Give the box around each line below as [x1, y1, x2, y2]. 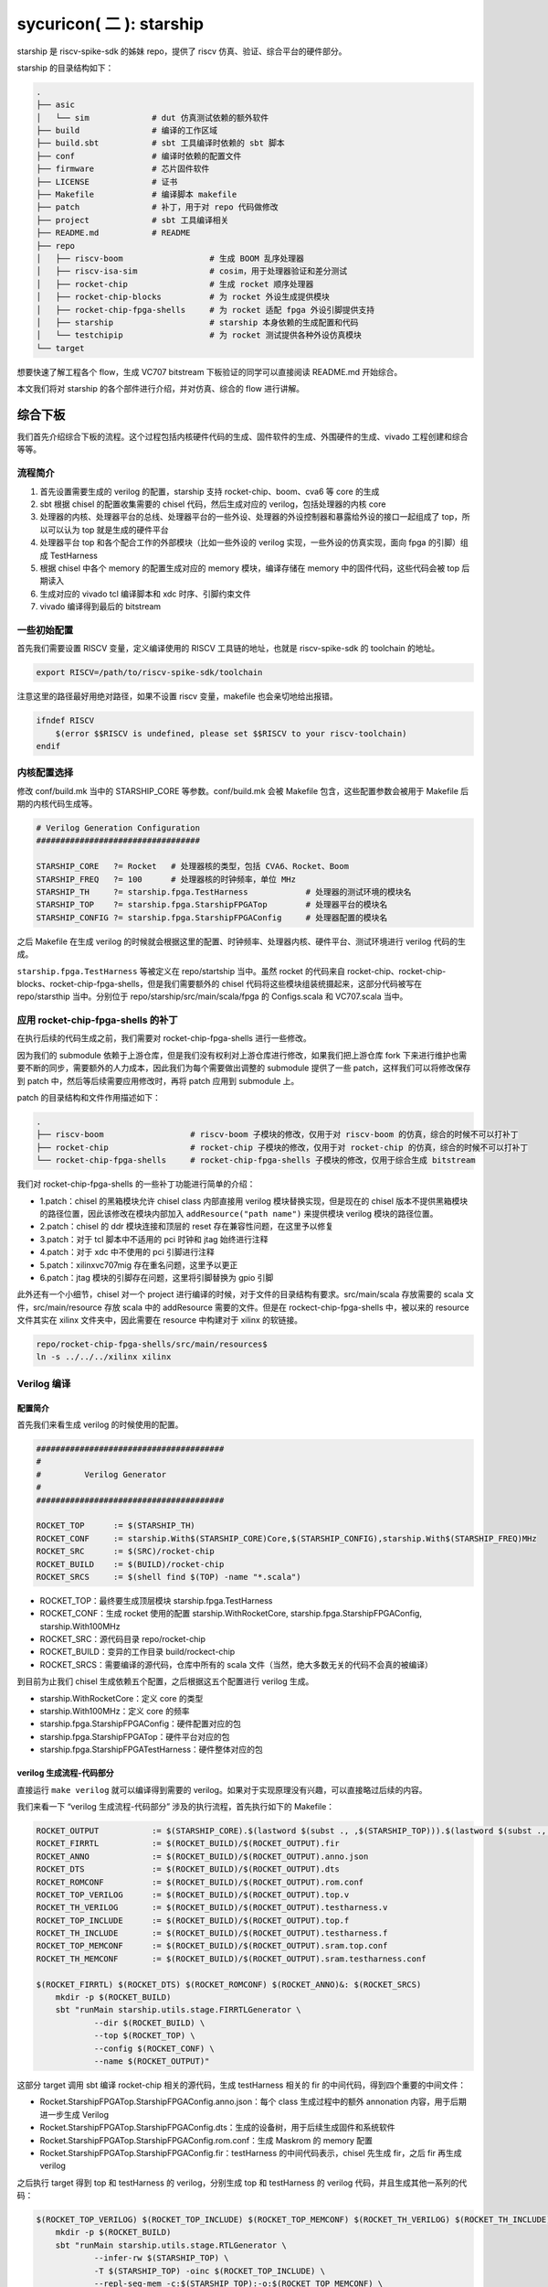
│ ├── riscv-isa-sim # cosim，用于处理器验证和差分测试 [36, 266, 348, 276]
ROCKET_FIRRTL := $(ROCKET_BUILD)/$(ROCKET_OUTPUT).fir [36, 1839, 340, 1849]
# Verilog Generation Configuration [36, 823, 201, 833]
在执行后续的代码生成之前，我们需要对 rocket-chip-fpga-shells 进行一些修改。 [16, 1033, 311, 1044]
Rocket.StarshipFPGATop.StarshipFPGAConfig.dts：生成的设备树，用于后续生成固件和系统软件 [39, 2122, 396, 2133]
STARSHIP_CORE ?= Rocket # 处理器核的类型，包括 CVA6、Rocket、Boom [36, 861, 349, 872]
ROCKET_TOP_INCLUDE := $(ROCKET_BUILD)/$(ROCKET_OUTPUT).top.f [36, 1915, 350, 1926]
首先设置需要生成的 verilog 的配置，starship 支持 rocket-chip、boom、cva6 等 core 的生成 [39, 486, 380, 497]
